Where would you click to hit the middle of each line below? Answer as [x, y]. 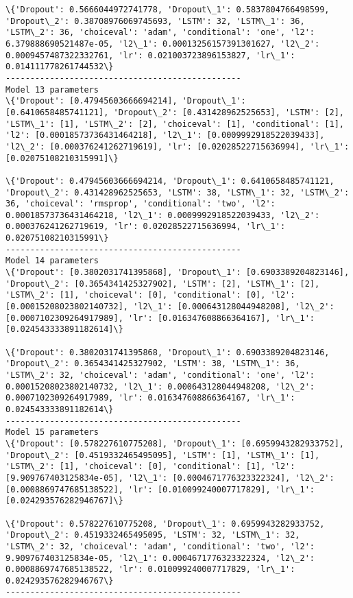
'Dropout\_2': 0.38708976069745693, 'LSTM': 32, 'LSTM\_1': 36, [155, 21]
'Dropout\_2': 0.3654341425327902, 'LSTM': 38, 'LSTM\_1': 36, [153, 364]
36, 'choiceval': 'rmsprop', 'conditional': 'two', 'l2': [141, 204]
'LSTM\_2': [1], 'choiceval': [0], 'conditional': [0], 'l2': [150, 295]
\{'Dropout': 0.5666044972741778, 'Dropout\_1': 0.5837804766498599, [168, 10]
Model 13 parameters [52, 89]
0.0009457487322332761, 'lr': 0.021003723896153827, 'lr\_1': [150, 55]
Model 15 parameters [52, 432]
